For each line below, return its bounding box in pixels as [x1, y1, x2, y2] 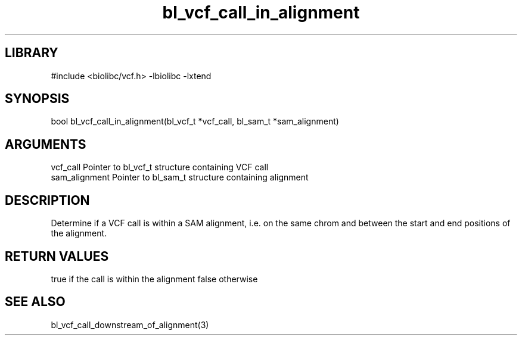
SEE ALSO [5, 294, 66, 310]
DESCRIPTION [5, 192, 90, 208]
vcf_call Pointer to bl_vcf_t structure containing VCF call [51, 162, 269, 173]
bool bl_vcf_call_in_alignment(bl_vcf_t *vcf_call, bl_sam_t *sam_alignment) [51, 116, 339, 127]
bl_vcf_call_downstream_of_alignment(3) [51, 319, 209, 330]
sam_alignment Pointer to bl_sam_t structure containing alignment [51, 172, 309, 183]
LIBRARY [5, 45, 58, 61]
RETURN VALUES [5, 248, 109, 264]
